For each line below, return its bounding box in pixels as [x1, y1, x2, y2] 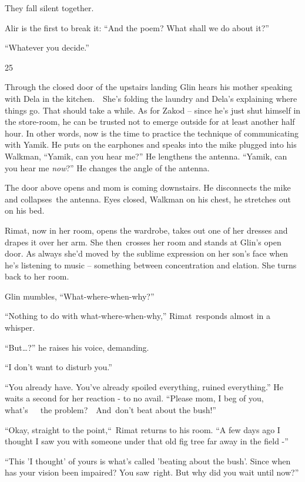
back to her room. [5, 270, 69, 282]
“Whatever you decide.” [5, 41, 89, 54]
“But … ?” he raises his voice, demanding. [5, 341, 149, 353]
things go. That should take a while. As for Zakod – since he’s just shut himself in [5, 104, 301, 116]
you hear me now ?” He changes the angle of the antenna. [5, 161, 210, 174]
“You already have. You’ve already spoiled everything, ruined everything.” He [5, 380, 283, 393]
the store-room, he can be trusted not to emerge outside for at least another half [5, 115, 295, 128]
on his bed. [5, 204, 45, 217]
